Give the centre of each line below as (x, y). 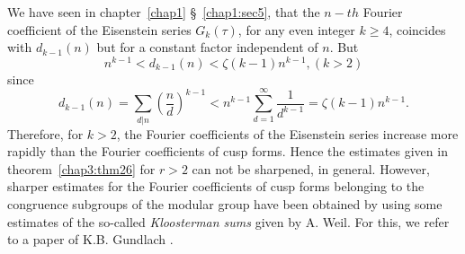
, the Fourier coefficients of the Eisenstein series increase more (287, 133)
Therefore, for (45, 133)
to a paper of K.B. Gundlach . (90, 239)
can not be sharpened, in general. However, (311, 168)
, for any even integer (296, 29)
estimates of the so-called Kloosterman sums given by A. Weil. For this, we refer (228, 221)
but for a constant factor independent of (207, 47)
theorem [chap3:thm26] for (81, 168)
